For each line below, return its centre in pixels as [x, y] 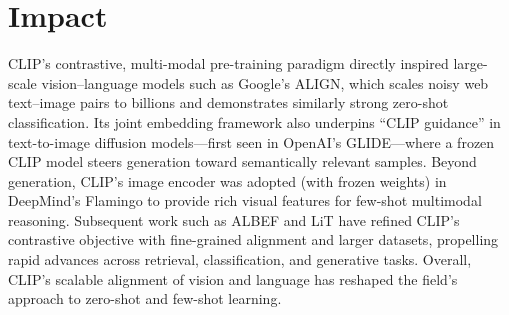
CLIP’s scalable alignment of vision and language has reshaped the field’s [233, 278]
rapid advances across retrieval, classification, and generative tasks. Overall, [240, 259]
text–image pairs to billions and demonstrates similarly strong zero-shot [228, 102]
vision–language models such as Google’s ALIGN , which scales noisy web [265, 82]
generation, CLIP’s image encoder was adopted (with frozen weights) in [227, 180]
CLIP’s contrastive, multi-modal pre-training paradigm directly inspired [228, 63]
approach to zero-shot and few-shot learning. [145, 298]
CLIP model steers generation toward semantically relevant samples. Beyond [242, 161]
